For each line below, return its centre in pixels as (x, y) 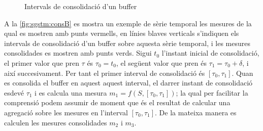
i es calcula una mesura (71, 92)
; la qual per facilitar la (212, 92)
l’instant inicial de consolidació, (210, 53)
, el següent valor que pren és (161, 62)
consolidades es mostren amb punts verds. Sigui (78, 53)
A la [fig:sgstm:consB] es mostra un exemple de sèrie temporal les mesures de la (128, 23)
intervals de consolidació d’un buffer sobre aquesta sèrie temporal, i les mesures (127, 43)
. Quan (242, 73)
